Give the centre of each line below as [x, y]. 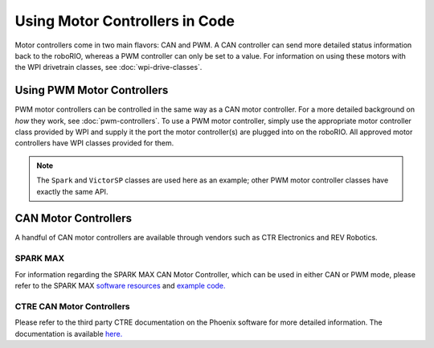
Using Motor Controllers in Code [125, 21]
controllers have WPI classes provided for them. [94, 143]
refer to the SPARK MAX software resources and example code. [120, 286]
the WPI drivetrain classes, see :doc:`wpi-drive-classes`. [108, 68]
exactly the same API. [72, 191]
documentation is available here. [69, 334]
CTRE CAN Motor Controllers [72, 306]
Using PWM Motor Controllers [92, 90]
